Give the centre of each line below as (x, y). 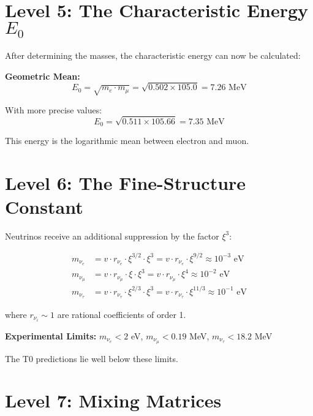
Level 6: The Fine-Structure (126, 182)
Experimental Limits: (51, 335)
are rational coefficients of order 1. (122, 314)
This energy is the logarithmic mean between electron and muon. (127, 140)
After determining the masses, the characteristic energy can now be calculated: (153, 55)
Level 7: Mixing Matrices (113, 400)
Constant (44, 206)
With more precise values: (54, 109)
